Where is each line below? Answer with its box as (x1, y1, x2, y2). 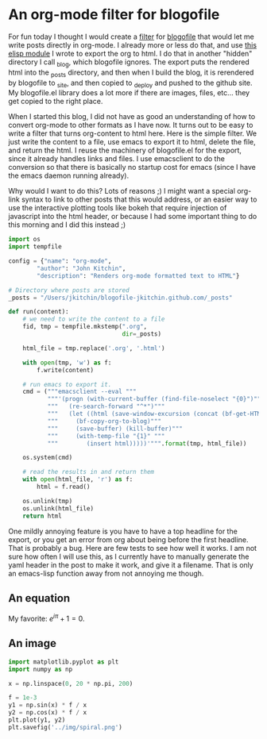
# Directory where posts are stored (8, 286, 130, 294)
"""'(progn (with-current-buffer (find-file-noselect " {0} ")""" (47, 395, 265, 403)
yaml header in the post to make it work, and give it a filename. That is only (8, 560, 254, 569)
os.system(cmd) (22, 454, 73, 462)
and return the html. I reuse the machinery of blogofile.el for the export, (8, 145, 242, 156)
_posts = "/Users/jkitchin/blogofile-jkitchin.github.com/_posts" (8, 294, 233, 302)
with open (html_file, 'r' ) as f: (22, 475, 133, 483)
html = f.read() (37, 483, 91, 491)
